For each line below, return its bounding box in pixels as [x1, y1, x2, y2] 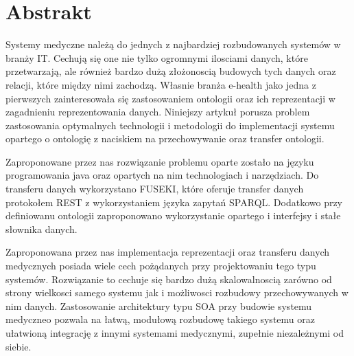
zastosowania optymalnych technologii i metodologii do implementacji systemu [5, 118, 335, 132]
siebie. [5, 339, 32, 353]
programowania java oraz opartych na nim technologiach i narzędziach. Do [5, 168, 319, 182]
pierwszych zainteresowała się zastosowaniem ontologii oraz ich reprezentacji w [5, 91, 335, 105]
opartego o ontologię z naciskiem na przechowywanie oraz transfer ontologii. [5, 131, 324, 146]
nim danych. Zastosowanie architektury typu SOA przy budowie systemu [5, 298, 312, 313]
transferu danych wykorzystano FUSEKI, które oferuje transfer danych [5, 181, 304, 196]
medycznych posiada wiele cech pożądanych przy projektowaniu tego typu [5, 258, 316, 273]
